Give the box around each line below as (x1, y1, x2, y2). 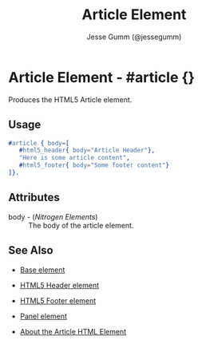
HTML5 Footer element (19, 295, 97, 305)
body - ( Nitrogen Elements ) (8, 212, 98, 221)
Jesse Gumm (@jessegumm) (86, 32, 182, 42)
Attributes (8, 191, 60, 204)
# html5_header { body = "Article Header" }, (18, 146, 156, 155)
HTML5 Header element (19, 280, 100, 290)
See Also (8, 243, 53, 257)
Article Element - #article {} (8, 68, 196, 86)
